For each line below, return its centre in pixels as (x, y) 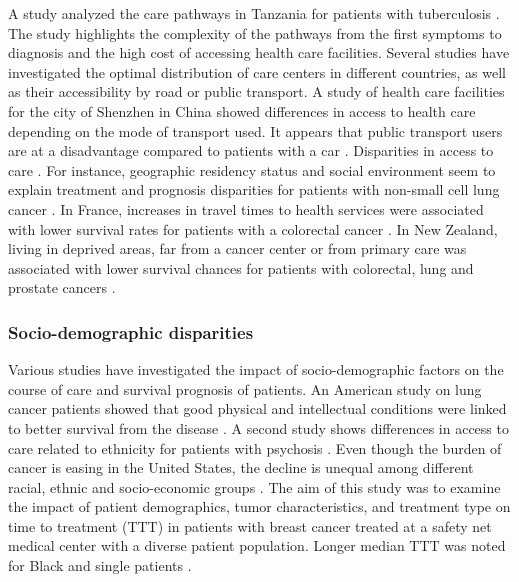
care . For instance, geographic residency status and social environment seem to (252, 169)
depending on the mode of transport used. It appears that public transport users (255, 130)
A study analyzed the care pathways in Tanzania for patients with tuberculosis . (254, 13)
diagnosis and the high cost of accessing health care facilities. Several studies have (259, 52)
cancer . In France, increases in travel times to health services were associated (246, 208)
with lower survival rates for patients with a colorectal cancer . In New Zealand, (253, 228)
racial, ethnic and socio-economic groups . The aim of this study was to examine (254, 486)
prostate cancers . (62, 287)
